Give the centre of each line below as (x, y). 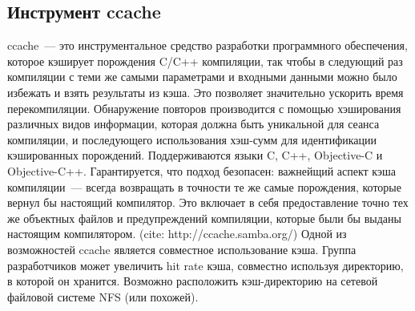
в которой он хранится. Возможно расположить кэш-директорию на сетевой (193, 281)
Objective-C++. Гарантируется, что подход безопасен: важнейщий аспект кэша (201, 170)
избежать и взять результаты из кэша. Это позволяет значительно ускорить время (205, 92)
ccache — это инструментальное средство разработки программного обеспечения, (207, 45)
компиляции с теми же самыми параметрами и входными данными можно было (202, 77)
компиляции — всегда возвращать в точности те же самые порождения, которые (204, 186)
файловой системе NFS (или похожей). (103, 296)
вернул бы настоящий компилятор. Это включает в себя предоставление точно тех (208, 202)
